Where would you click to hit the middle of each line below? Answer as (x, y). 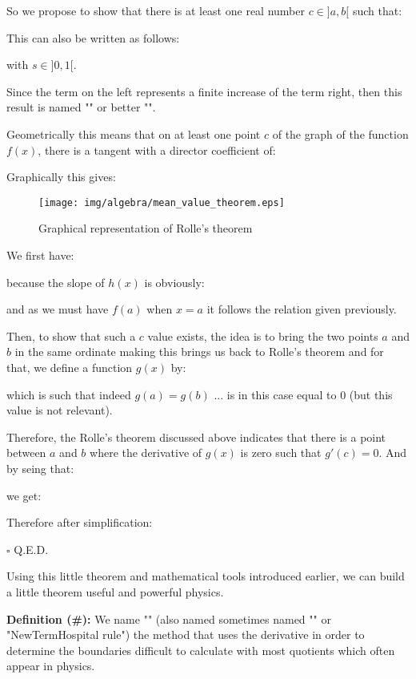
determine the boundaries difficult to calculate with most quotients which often (201, 650)
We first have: (40, 255)
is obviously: (174, 282)
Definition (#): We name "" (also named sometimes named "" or (169, 618)
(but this (371, 394)
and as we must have (58, 309)
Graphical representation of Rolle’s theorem (146, 228)
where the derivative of (146, 453)
